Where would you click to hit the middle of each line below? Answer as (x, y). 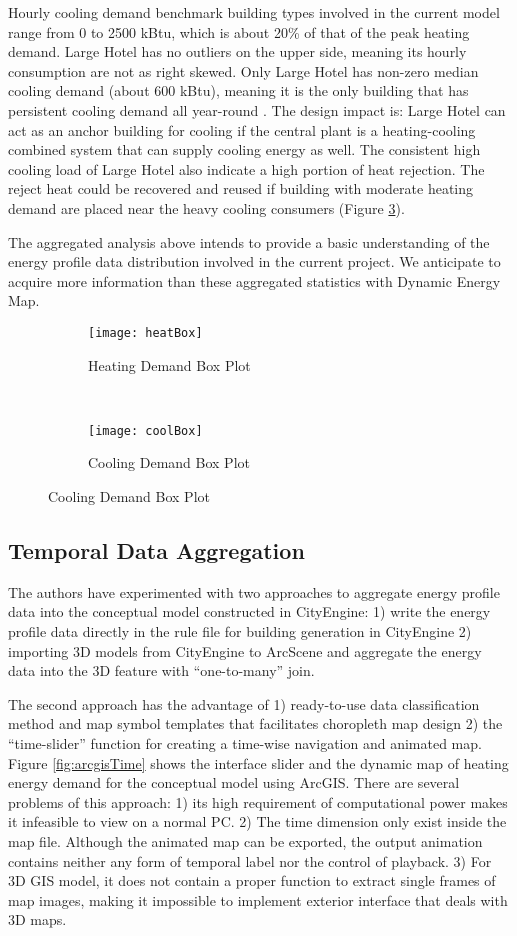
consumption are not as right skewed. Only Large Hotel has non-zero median (243, 70)
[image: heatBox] (145, 332)
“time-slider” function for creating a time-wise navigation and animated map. (245, 742)
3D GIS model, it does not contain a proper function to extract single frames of (252, 880)
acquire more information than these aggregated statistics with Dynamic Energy (254, 280)
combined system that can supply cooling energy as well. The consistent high (244, 149)
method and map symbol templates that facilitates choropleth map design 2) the (255, 723)
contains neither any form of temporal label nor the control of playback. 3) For (250, 860)
